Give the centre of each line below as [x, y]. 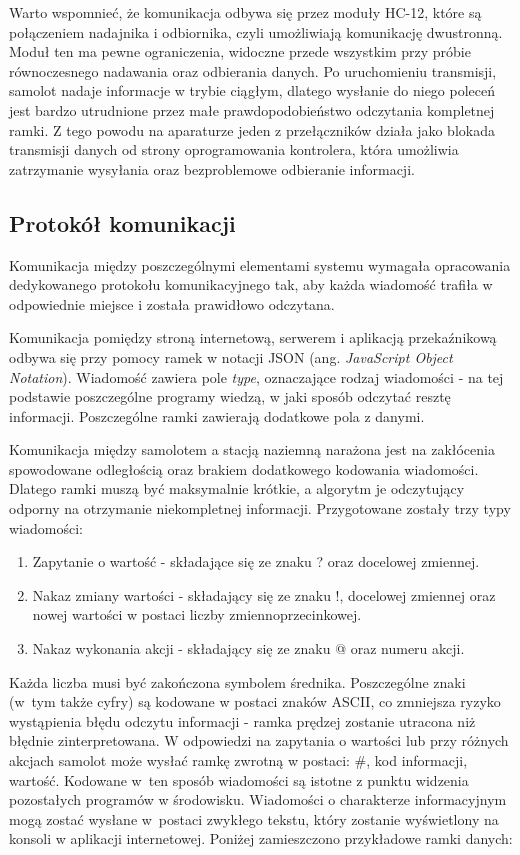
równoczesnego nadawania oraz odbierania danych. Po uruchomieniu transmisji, [253, 70]
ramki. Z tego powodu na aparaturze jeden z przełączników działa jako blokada [252, 129]
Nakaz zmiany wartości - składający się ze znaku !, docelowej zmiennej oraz [264, 594]
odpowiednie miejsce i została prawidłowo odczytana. [172, 303]
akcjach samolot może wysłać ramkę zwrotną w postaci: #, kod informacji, [238, 760]
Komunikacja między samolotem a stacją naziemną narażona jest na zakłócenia [252, 449]
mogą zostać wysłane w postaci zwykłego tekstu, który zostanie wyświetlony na [254, 818]
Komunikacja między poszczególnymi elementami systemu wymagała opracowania [260, 264]
